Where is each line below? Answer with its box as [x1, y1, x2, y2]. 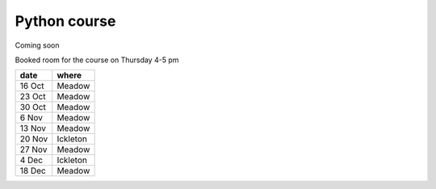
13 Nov [19, 123, 46, 134]
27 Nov [19, 144, 48, 155]
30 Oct [19, 102, 46, 113]
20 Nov [19, 133, 48, 145]
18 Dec [19, 166, 46, 177]
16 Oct [19, 81, 44, 92]
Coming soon [15, 40, 60, 50]
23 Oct [19, 91, 46, 103]
